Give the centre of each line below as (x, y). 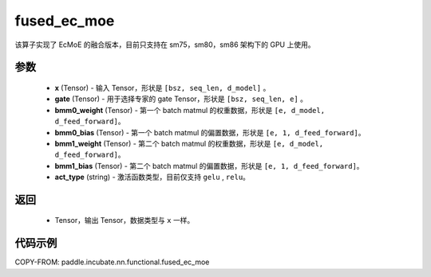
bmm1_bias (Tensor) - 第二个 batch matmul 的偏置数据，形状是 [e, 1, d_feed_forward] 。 (209, 166)
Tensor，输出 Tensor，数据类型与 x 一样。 (125, 220)
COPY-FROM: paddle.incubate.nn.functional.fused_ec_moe (112, 262)
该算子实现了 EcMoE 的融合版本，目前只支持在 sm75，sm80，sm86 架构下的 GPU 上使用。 (165, 45)
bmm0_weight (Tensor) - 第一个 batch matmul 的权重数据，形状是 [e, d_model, (190, 110)
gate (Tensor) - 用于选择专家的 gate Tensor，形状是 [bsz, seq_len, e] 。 (181, 99)
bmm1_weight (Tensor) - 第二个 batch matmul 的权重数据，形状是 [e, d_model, (189, 143)
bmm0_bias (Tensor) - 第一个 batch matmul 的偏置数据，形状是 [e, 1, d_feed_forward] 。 (210, 132)
